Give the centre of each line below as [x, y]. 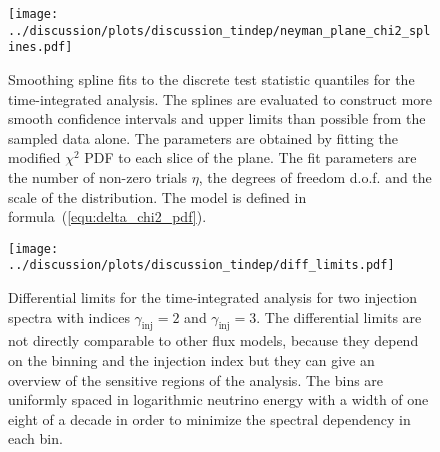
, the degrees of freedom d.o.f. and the [315, 176]
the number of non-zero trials [98, 176]
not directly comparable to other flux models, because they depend [213, 340]
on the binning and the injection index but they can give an [191, 360]
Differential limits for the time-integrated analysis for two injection [212, 297]
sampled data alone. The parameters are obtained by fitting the [203, 137]
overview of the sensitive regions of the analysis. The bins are [196, 379]
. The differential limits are [339, 316]
